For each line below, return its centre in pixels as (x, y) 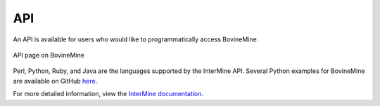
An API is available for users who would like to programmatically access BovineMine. (136, 39)
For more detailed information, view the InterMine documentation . (108, 94)
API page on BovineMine (49, 55)
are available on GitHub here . (55, 81)
